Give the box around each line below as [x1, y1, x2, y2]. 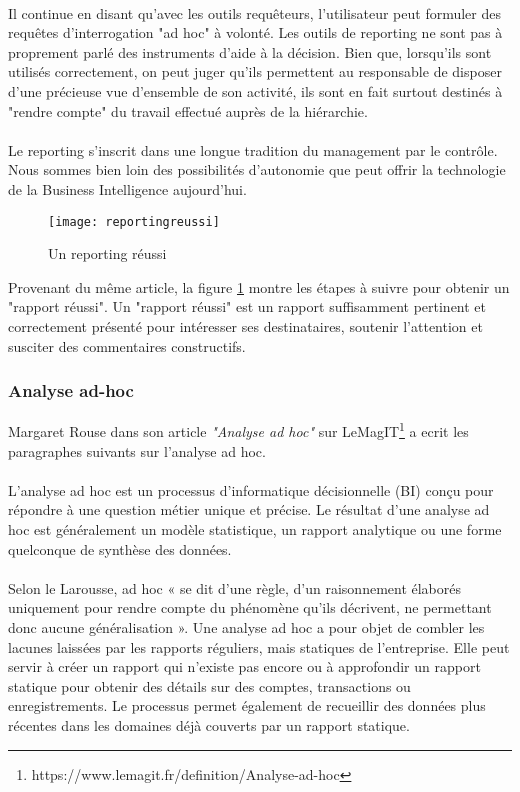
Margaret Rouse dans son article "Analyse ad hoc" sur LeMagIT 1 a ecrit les [8, 418, 469, 442]
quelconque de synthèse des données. [8, 538, 232, 559]
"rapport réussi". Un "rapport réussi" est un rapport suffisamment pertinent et [8, 296, 487, 317]
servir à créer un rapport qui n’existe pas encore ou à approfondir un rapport [8, 656, 481, 677]
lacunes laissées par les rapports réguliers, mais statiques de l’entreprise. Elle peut [8, 636, 510, 657]
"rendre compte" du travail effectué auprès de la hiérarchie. [8, 100, 368, 121]
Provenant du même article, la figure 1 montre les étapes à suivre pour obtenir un [8, 276, 510, 297]
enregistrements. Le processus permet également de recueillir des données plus [8, 695, 486, 716]
